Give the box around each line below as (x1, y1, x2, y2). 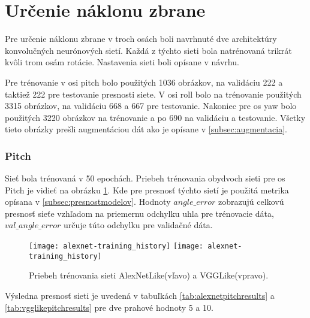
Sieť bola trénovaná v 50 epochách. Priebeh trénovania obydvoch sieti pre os (5, 172, 285, 184)
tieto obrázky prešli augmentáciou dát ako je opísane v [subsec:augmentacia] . (5, 123, 287, 135)
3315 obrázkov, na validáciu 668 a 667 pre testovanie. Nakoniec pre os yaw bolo (5, 99, 297, 112)
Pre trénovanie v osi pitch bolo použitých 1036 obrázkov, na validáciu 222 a (5, 75, 283, 88)
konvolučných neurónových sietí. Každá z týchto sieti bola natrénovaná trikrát (5, 44, 292, 56)
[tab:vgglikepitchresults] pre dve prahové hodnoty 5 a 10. (5, 301, 213, 313)
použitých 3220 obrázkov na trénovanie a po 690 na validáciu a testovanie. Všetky (5, 111, 306, 123)
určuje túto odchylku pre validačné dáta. (63, 219, 213, 231)
